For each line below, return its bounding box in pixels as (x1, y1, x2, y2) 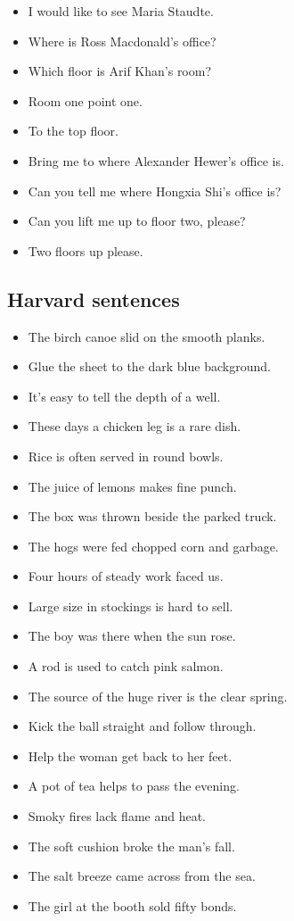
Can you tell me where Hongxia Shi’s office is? (28, 181, 282, 200)
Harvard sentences (7, 285, 180, 312)
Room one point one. (28, 91, 143, 110)
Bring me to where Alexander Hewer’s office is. (28, 151, 284, 170)
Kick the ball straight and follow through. (28, 717, 257, 735)
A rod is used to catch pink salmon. (28, 657, 224, 676)
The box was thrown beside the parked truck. (28, 507, 277, 526)
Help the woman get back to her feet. (28, 746, 233, 765)
